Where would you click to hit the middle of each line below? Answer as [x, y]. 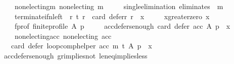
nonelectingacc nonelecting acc [63, 36]
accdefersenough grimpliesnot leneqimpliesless [76, 55]
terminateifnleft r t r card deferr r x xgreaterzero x [112, 16]
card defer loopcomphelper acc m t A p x [81, 46]
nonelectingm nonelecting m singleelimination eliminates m [119, 6]
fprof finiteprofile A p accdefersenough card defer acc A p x [122, 26]
